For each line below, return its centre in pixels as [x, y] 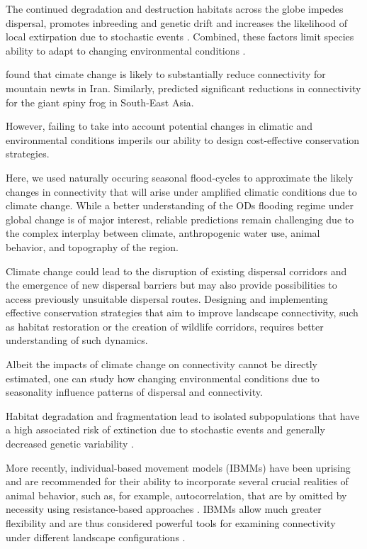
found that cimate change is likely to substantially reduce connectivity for [166, 74]
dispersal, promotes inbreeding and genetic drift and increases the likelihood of [177, 22]
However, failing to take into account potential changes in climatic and [159, 126]
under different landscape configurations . [96, 537]
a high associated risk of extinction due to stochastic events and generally [165, 429]
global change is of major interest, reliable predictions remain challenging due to [180, 219]
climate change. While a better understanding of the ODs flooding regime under [180, 205]
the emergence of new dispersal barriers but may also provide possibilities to [171, 285]
